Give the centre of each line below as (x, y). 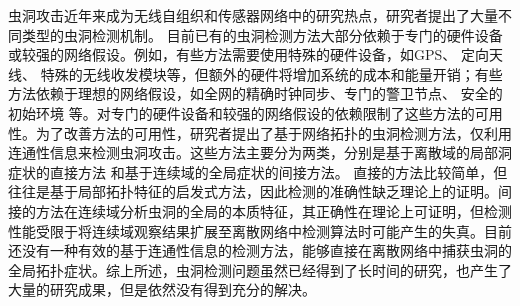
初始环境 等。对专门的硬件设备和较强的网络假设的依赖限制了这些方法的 (241, 112)
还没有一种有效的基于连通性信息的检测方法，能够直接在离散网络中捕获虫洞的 (260, 250)
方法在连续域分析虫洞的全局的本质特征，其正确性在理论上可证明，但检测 (273, 210)
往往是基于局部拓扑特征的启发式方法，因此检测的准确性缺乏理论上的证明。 (253, 191)
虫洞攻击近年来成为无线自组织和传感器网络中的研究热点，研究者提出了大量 (253, 15)
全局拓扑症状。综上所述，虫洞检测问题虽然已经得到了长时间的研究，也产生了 (260, 269)
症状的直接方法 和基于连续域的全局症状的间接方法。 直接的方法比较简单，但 (258, 171)
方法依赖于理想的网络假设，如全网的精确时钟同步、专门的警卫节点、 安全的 (255, 93)
